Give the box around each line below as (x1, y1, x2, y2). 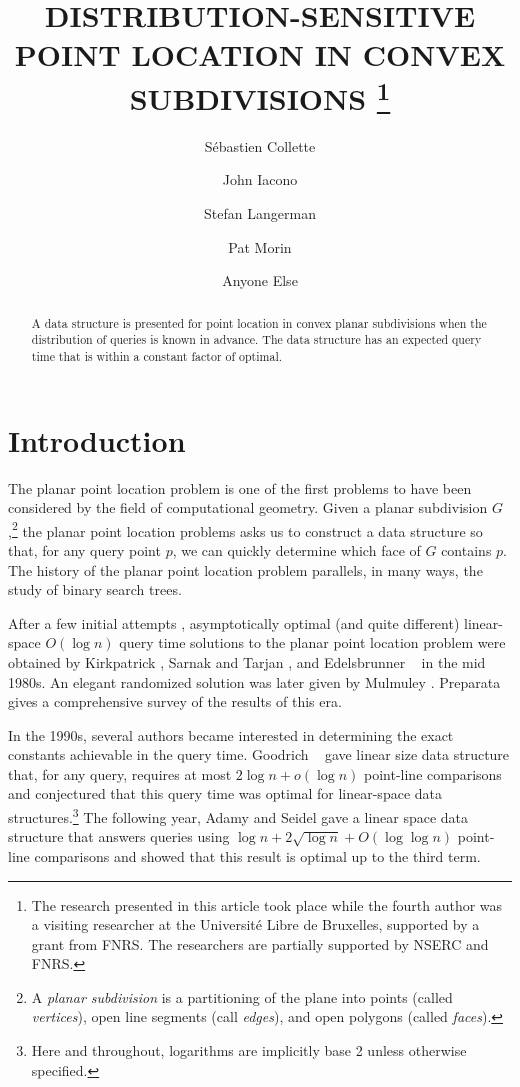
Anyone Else (222, 270, 298, 291)
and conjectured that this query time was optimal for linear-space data (8, 783, 442, 804)
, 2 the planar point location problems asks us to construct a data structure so (8, 517, 483, 541)
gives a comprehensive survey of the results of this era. (8, 691, 342, 712)
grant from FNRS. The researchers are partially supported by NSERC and (31, 933, 489, 954)
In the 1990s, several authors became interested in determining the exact (8, 724, 454, 745)
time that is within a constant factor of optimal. (31, 347, 282, 364)
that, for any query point (8, 539, 161, 560)
